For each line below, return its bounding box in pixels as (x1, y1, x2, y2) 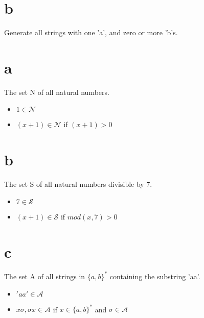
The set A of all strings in (4, 271, 85, 281)
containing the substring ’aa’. (109, 271, 200, 281)
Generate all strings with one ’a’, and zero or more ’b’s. (4, 27, 178, 38)
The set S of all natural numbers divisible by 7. (4, 179, 152, 189)
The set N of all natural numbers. (4, 86, 109, 97)
